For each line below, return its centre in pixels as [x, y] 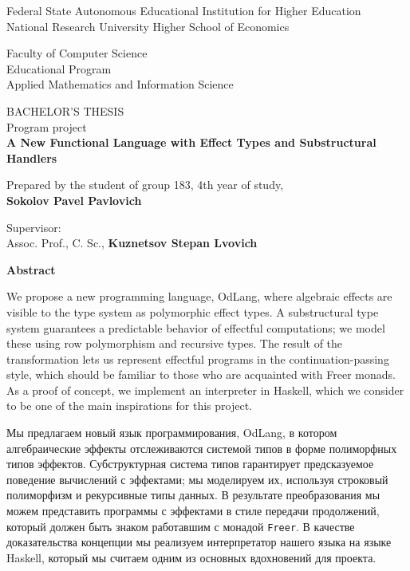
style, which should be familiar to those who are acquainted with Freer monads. [201, 374]
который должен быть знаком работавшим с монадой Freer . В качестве [181, 526]
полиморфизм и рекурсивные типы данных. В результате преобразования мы [193, 495]
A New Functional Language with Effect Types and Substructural [191, 142]
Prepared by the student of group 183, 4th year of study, [145, 185]
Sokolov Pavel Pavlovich [74, 200]
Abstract [31, 269]
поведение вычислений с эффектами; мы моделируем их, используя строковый [197, 479]
